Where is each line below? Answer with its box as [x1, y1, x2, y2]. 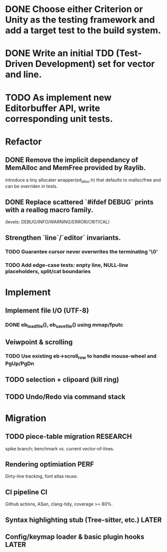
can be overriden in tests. [5, 183, 58, 189]
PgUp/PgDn [5, 360, 34, 367]
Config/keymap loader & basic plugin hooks [5, 532, 144, 541]
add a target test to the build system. [5, 25, 161, 36]
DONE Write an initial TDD [5, 47, 114, 59]
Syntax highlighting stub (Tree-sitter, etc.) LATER [5, 515, 162, 524]
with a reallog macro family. [5, 205, 93, 214]
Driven [5, 58, 33, 69]
